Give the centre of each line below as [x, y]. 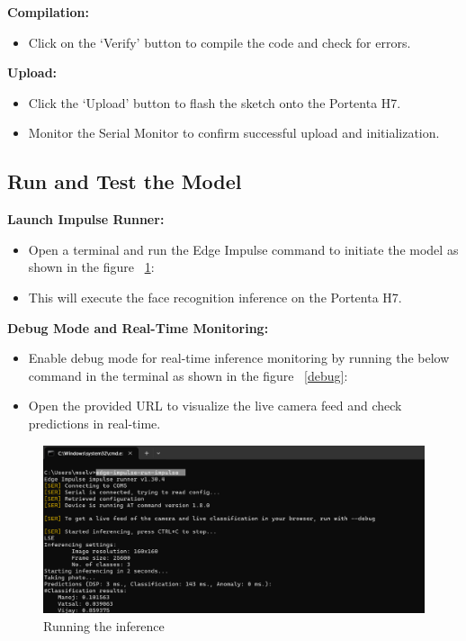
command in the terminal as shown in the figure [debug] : [188, 375]
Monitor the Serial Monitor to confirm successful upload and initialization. [234, 133]
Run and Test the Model [125, 181]
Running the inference [104, 625]
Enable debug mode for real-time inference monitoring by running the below [239, 358]
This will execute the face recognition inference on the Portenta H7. [215, 297]
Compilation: [48, 12]
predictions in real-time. [94, 423]
